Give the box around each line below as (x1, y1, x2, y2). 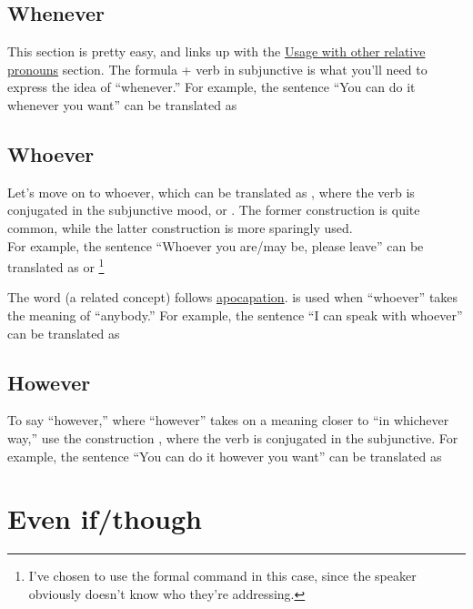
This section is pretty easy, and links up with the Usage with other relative (7, 42, 426, 61)
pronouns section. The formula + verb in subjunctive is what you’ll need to (7, 59, 428, 78)
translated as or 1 (7, 255, 105, 276)
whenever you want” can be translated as (7, 95, 237, 114)
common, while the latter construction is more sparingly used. (7, 218, 353, 237)
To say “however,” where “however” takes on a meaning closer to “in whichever (7, 411, 449, 430)
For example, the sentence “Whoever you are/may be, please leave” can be (7, 236, 424, 255)
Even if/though (7, 500, 202, 537)
